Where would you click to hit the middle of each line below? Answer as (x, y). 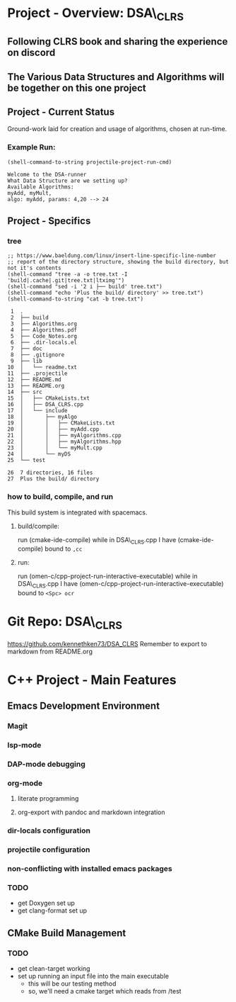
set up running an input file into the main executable (93, 976)
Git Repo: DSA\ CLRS (65, 623)
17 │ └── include (38, 411)
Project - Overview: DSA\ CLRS (95, 14)
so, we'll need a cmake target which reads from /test (105, 991)
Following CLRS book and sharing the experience (118, 41)
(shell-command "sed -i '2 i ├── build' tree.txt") (85, 287)
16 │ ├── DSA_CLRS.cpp (45, 405)
